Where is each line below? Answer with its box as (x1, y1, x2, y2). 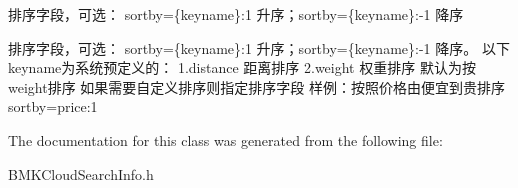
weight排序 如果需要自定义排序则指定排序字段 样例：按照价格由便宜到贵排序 (8, 76, 505, 97)
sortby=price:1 (8, 96, 98, 117)
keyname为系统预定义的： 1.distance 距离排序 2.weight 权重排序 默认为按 (8, 57, 476, 78)
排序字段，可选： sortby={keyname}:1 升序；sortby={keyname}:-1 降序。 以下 (8, 37, 510, 58)
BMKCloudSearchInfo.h (8, 163, 154, 184)
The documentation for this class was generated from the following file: (8, 129, 443, 150)
